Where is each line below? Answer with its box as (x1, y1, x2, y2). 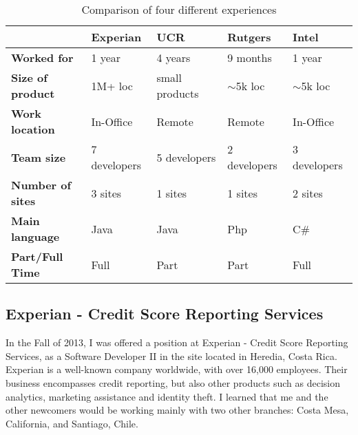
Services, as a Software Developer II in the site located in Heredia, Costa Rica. (6, 348, 337, 363)
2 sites (293, 184, 323, 201)
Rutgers (227, 29, 271, 45)
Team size (11, 149, 66, 165)
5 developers (156, 149, 216, 165)
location (11, 121, 55, 137)
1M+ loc (91, 77, 133, 94)
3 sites (91, 184, 122, 201)
